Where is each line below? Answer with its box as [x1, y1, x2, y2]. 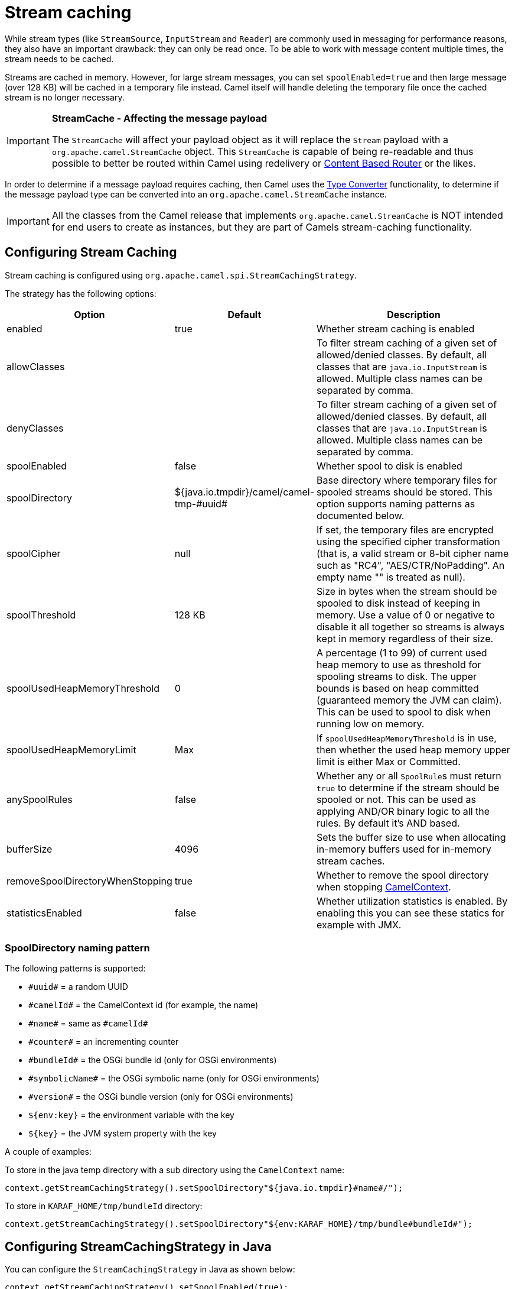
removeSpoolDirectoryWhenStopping [6, 875, 172, 887]
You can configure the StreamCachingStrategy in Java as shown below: [5, 1264, 295, 1275]
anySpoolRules [6, 793, 73, 805]
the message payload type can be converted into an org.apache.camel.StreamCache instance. [5, 189, 387, 199]
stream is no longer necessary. [5, 92, 125, 102]
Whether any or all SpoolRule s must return [316, 769, 501, 782]
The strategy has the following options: [5, 288, 157, 299]
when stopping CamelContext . [316, 880, 451, 893]
